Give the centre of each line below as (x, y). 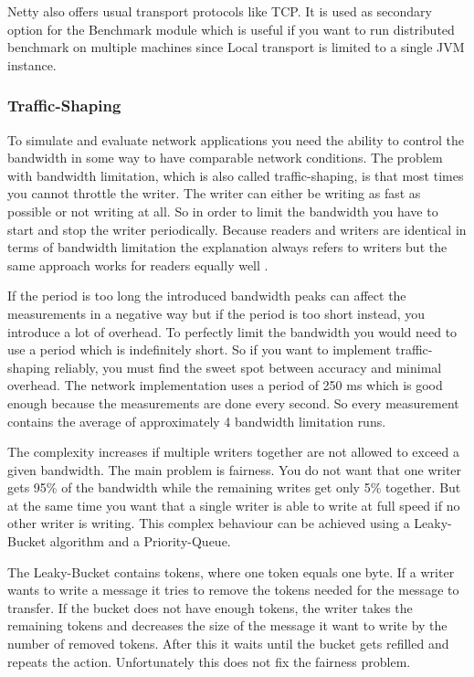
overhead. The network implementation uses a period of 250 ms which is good (225, 385)
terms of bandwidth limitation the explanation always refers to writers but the (227, 247)
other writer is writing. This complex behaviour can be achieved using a (209, 523)
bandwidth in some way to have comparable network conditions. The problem (225, 158)
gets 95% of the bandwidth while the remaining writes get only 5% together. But (234, 487)
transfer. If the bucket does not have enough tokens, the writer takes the (210, 607)
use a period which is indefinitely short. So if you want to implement (200, 349)
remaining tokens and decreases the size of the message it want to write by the (227, 625)
